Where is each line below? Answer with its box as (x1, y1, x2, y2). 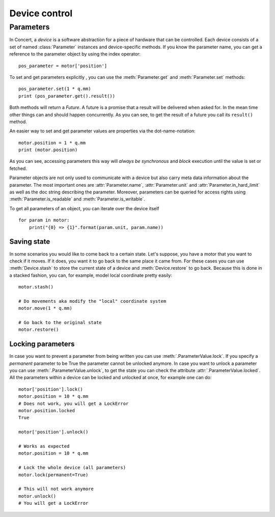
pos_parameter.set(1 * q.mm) (18, 86, 91, 92)
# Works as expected (18, 443, 70, 449)
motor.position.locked (18, 408, 75, 414)
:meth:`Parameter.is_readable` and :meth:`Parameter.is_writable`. (9, 196, 145, 202)
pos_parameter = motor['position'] (18, 63, 107, 69)
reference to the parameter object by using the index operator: (9, 51, 141, 57)
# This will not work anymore (18, 486, 94, 492)
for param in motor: (18, 217, 70, 223)
